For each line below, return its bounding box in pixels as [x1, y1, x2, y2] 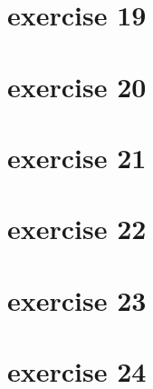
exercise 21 [7, 138, 147, 175]
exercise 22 [7, 210, 147, 247]
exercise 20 [7, 67, 147, 105]
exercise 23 [7, 281, 147, 318]
